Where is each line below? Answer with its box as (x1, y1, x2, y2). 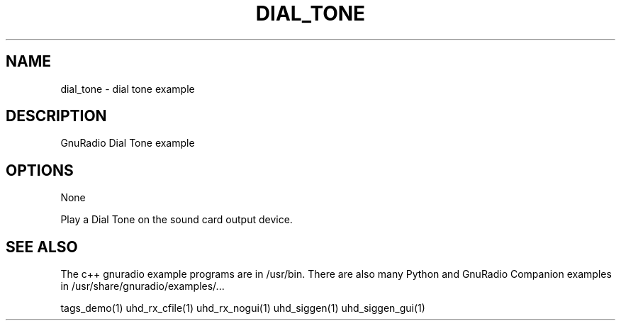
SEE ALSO (6, 237, 78, 256)
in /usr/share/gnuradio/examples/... (60, 280, 225, 293)
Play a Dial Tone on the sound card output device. (60, 213, 293, 226)
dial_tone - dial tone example (60, 82, 195, 95)
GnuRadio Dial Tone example (60, 137, 195, 150)
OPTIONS (6, 161, 74, 179)
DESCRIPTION (6, 107, 107, 125)
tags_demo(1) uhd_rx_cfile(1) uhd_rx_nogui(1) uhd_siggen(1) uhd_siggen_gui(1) (60, 302, 425, 315)
